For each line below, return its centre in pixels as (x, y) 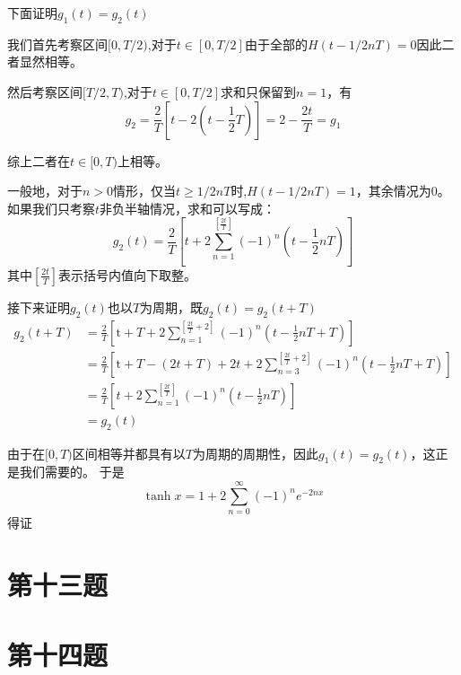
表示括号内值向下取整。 (128, 274)
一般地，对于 (45, 191)
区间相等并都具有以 (129, 453)
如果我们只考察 (51, 208)
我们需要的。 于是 (72, 472)
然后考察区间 (45, 91)
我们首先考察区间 (57, 44)
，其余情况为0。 (403, 191)
